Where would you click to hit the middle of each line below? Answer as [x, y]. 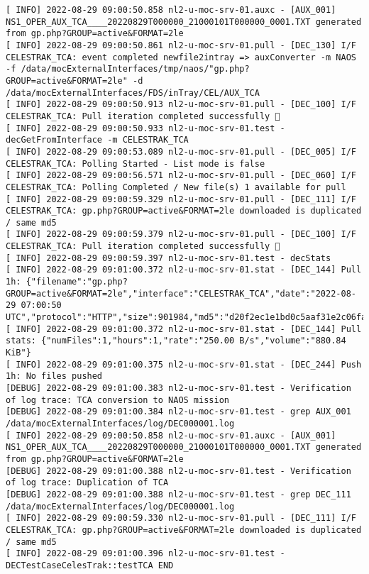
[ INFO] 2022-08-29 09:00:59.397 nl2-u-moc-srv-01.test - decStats [169, 258]
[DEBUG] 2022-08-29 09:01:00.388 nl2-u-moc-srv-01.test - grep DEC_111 [178, 494]
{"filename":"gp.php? [77, 282]
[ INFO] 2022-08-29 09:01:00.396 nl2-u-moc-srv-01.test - [145, 554]
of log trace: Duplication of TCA [87, 483]
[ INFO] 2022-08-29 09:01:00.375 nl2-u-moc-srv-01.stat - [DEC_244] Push [184, 364]
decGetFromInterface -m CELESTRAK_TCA [97, 140]
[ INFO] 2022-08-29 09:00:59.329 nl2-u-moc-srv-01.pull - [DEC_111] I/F [181, 199]
